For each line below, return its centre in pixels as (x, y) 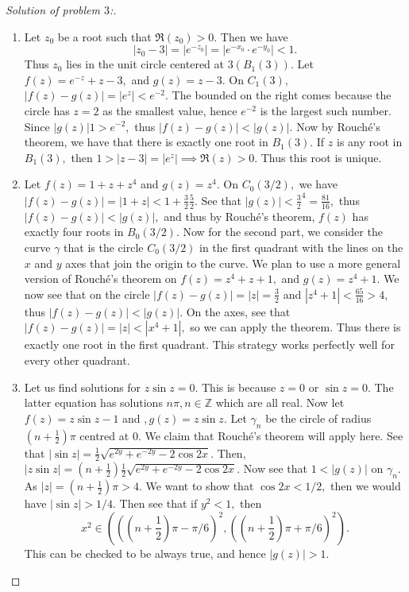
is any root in (370, 142)
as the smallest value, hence (170, 110)
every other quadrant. (77, 360)
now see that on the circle (87, 294)
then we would (366, 486)
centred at (104, 435)
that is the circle (104, 247)
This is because (239, 387)
